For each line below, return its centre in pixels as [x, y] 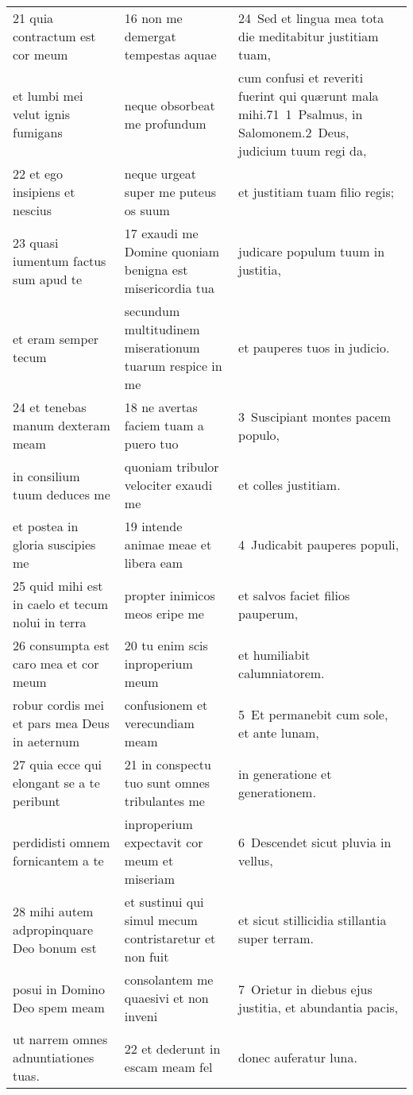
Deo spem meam [59, 1007]
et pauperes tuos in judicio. [314, 347]
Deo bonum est [55, 947]
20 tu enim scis [166, 645]
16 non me [153, 18]
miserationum [162, 347]
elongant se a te [56, 783]
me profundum [165, 123]
